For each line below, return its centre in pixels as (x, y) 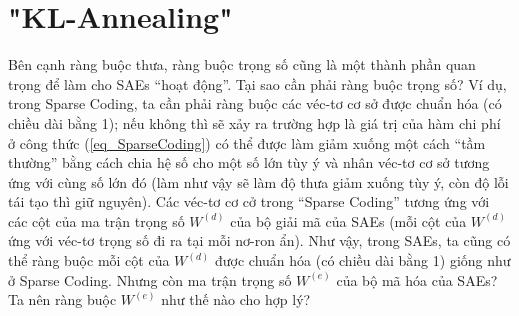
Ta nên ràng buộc (62, 299)
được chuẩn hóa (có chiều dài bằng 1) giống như (362, 260)
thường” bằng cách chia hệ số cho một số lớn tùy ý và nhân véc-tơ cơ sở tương (249, 162)
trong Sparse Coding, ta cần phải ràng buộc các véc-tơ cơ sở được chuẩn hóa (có (255, 103)
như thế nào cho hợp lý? (236, 299)
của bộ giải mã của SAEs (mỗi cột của (348, 220)
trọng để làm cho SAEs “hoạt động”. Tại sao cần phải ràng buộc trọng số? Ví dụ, (257, 83)
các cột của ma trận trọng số (96, 220)
